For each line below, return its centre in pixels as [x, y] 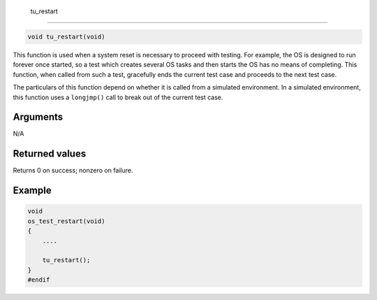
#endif [39, 280]
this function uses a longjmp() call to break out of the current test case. [118, 97]
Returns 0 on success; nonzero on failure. [73, 171]
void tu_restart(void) [66, 36]
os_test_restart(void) [66, 221]
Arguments [38, 117]
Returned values [50, 154]
